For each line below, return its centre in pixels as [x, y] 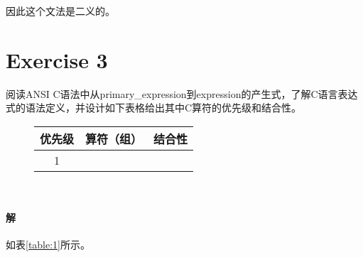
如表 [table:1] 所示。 [48, 245]
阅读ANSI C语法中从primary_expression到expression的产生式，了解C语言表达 [182, 93]
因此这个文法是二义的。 [60, 11]
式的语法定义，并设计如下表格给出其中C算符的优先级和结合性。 [154, 108]
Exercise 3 [57, 59]
